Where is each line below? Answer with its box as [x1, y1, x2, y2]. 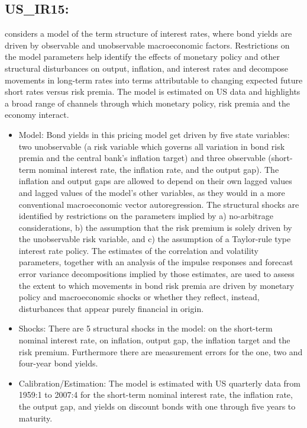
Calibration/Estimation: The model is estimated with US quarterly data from [18, 376, 301, 389]
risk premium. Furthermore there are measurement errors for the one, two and [18, 345, 303, 358]
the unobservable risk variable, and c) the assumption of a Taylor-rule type [18, 233, 291, 245]
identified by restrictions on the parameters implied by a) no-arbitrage [18, 210, 274, 222]
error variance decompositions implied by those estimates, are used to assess [18, 268, 295, 280]
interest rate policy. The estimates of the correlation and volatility [18, 244, 259, 256]
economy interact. [5, 108, 69, 121]
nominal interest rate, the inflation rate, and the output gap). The [38, 163, 279, 175]
